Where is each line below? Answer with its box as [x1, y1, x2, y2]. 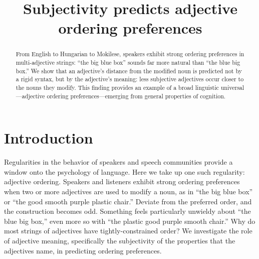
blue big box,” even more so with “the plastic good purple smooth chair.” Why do [4, 215, 255, 226]
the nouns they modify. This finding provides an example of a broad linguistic [16, 83, 219, 91]
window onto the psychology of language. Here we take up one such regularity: [4, 166, 245, 177]
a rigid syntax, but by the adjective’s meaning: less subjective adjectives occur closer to [16, 75, 244, 83]
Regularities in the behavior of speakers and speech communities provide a [4, 157, 233, 167]
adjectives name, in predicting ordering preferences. [4, 245, 162, 255]
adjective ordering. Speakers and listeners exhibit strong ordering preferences [4, 176, 240, 187]
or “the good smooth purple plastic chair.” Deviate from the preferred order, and [4, 196, 252, 206]
